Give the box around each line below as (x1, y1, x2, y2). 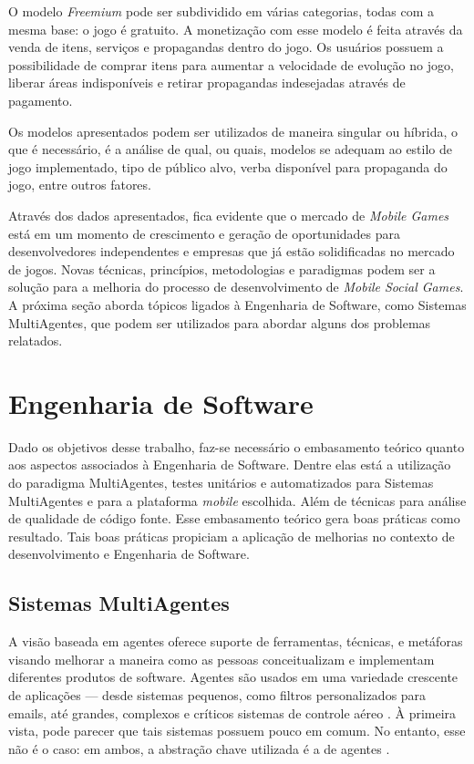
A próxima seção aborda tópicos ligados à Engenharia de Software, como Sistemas (8, 294, 467, 314)
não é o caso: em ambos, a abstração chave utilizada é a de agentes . (8, 738, 390, 758)
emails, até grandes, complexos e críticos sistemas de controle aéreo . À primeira (8, 703, 457, 722)
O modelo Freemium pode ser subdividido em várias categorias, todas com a (8, 2, 435, 20)
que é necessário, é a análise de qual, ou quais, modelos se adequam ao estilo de (8, 139, 453, 159)
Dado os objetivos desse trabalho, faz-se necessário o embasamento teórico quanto (8, 437, 465, 456)
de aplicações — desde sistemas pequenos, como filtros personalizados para (8, 685, 427, 704)
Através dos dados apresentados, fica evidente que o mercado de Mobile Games (8, 205, 449, 224)
